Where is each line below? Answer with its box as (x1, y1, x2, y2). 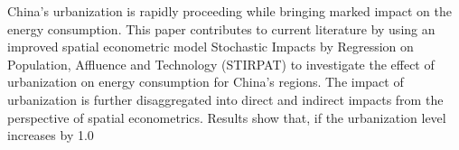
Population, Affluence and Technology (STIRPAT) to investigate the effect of (7, 54, 435, 73)
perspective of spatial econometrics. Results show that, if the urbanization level (7, 108, 446, 127)
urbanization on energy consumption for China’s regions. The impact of (7, 72, 404, 91)
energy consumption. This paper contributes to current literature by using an (7, 19, 436, 38)
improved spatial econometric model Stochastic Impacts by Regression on (7, 37, 414, 56)
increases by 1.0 (7, 126, 94, 145)
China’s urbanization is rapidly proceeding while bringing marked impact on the (7, 2, 452, 20)
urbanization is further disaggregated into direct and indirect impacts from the (7, 89, 444, 108)
